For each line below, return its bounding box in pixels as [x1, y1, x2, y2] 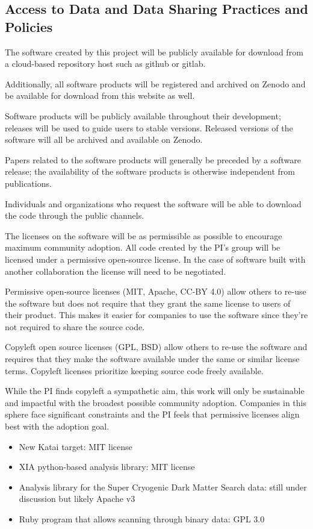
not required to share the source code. [5, 320, 145, 333]
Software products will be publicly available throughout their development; [5, 109, 281, 122]
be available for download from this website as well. [5, 89, 195, 102]
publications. [5, 177, 52, 189]
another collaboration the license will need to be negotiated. [5, 264, 226, 277]
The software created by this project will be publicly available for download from [5, 45, 303, 58]
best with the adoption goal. [5, 420, 110, 433]
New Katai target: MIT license [19, 440, 132, 452]
